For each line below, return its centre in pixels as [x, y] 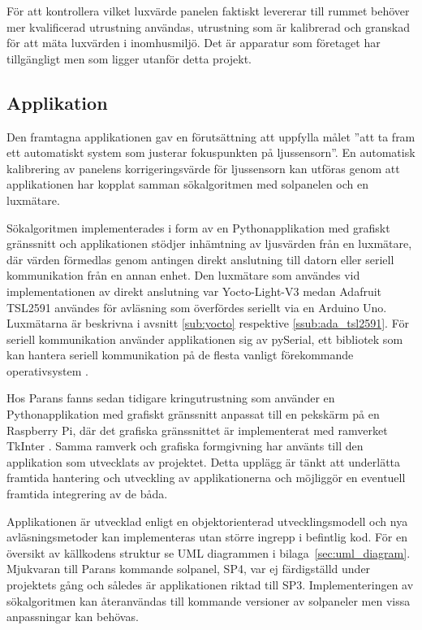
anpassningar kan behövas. [73, 617]
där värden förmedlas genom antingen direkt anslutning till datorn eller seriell [200, 259]
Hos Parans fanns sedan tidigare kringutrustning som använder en [171, 398]
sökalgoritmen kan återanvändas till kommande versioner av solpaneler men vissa [209, 600]
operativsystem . [47, 370]
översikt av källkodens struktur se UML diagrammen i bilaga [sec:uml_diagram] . [209, 552]
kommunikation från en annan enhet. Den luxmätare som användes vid [183, 275]
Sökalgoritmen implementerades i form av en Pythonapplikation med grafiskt [198, 227]
